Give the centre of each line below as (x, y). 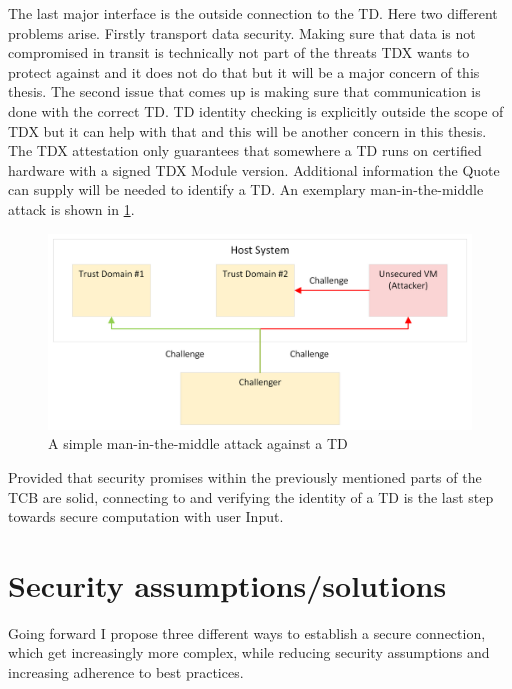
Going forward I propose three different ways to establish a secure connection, (247, 632)
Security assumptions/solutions (227, 584)
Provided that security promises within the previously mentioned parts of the (245, 476)
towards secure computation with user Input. (146, 516)
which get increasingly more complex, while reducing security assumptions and (249, 652)
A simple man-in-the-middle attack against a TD (198, 443)
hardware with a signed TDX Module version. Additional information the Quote (254, 169)
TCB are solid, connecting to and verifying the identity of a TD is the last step (251, 496)
